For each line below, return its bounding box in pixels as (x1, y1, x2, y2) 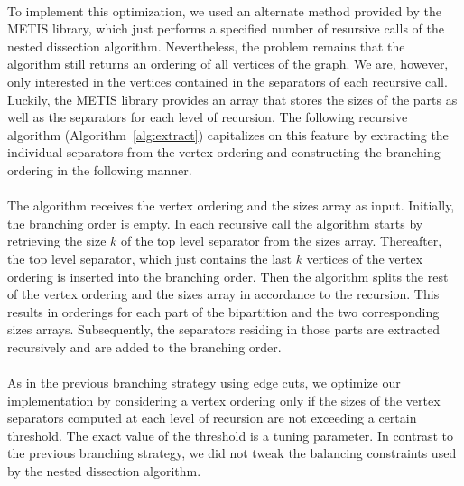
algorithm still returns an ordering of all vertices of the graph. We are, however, (7, 54, 449, 73)
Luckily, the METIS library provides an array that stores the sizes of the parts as (7, 89, 458, 108)
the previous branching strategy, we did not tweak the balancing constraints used (7, 444, 457, 463)
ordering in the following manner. (7, 160, 192, 179)
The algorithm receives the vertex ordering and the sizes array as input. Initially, (7, 196, 455, 215)
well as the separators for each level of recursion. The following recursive (7, 107, 408, 126)
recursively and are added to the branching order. (7, 337, 282, 356)
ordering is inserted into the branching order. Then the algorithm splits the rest (7, 266, 449, 285)
